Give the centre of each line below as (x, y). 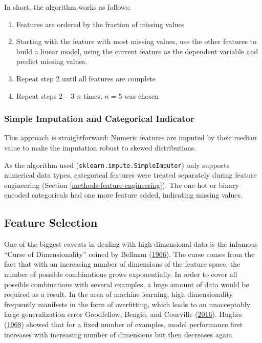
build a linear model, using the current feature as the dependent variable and (137, 51)
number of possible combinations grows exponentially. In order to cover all (121, 274)
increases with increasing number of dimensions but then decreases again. (119, 334)
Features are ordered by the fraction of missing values (100, 24)
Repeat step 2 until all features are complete (86, 78)
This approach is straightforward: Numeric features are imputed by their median (130, 137)
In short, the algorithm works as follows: (68, 7)
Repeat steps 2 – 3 (45, 95)
